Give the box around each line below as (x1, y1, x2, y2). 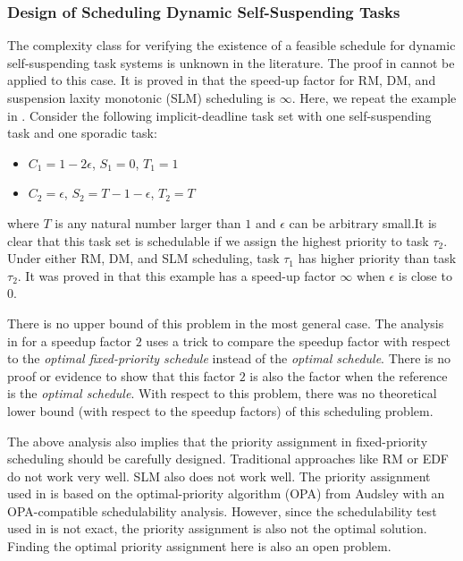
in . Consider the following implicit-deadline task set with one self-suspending (7, 106, 432, 124)
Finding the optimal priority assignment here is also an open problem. (7, 537, 391, 556)
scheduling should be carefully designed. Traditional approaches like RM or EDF (7, 449, 450, 468)
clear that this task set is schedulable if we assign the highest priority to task (7, 231, 429, 250)
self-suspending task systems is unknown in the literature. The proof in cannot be (7, 53, 455, 72)
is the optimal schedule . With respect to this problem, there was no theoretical (7, 384, 437, 403)
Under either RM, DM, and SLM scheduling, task (7, 249, 280, 268)
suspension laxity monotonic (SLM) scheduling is (7, 89, 276, 106)
